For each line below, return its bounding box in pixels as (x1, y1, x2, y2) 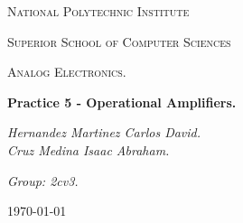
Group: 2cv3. (7, 171, 79, 190)
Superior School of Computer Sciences (7, 32, 231, 51)
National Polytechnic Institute (7, 2, 190, 20)
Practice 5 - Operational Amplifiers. (7, 92, 237, 111)
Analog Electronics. (7, 62, 126, 81)
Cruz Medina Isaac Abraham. (7, 140, 170, 159)
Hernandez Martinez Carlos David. (7, 123, 201, 142)
